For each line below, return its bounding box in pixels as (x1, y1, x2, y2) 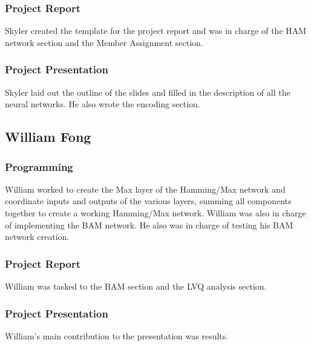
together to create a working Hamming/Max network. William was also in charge (5, 207, 306, 219)
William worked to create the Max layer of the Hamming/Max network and (5, 182, 286, 195)
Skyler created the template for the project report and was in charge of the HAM (5, 24, 307, 37)
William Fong (5, 127, 91, 146)
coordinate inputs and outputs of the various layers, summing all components (5, 195, 292, 207)
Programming (5, 159, 73, 174)
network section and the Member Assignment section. (5, 36, 203, 48)
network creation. (5, 230, 70, 243)
